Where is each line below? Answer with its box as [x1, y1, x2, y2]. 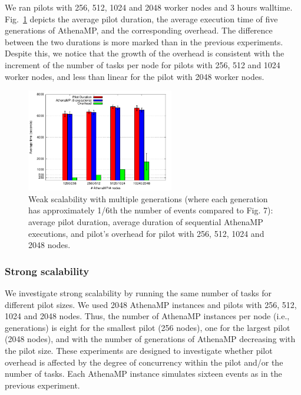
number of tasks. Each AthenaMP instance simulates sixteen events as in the [5, 367, 282, 380]
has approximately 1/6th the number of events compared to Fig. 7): [28, 204, 273, 216]
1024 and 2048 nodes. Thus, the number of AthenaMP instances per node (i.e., [5, 310, 290, 322]
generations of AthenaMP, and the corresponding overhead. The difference [5, 24, 273, 36]
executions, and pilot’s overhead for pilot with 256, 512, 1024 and [28, 227, 264, 239]
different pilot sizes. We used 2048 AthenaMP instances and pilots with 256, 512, [5, 298, 297, 310]
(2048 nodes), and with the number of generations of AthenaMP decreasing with [5, 333, 296, 345]
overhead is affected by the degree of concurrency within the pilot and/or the [5, 356, 283, 368]
